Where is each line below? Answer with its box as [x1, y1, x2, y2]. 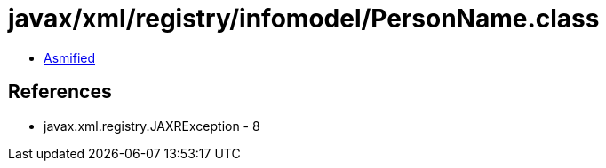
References [8, 80, 112, 103]
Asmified [44, 50, 96, 65]
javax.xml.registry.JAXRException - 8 [44, 118, 260, 134]
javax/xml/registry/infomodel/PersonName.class [8, 4, 600, 34]
